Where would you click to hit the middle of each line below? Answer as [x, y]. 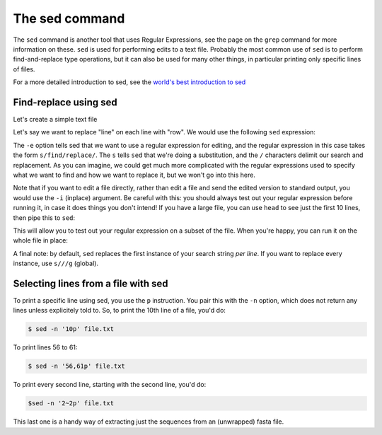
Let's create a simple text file [55, 120]
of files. [24, 69]
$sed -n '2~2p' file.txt [71, 404]
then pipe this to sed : [44, 217]
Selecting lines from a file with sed [91, 283]
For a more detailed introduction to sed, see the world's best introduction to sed [129, 82]
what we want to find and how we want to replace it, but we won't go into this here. [134, 175]
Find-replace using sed [65, 102]
